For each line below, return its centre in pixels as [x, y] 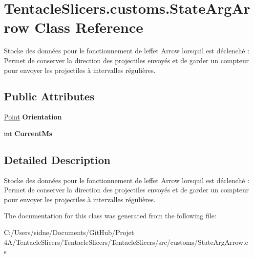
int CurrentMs [28, 133]
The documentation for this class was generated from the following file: [110, 216]
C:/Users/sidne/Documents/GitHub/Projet [69, 232]
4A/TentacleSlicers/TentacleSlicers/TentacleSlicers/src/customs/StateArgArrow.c [126, 242]
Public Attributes [49, 96]
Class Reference [89, 27]
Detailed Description [57, 159]
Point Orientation [33, 117]
